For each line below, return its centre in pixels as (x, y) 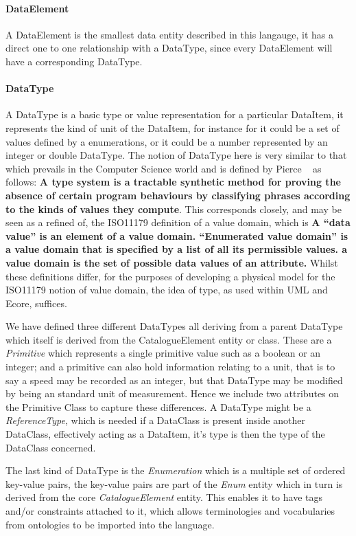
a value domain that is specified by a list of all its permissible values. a (177, 249)
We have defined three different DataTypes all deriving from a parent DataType (174, 326)
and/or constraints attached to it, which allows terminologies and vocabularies (170, 511)
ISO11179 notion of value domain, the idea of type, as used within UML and (167, 290)
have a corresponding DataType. (74, 61)
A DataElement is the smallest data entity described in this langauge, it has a (170, 34)
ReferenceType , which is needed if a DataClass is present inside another (155, 420)
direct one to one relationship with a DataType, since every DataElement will (169, 48)
